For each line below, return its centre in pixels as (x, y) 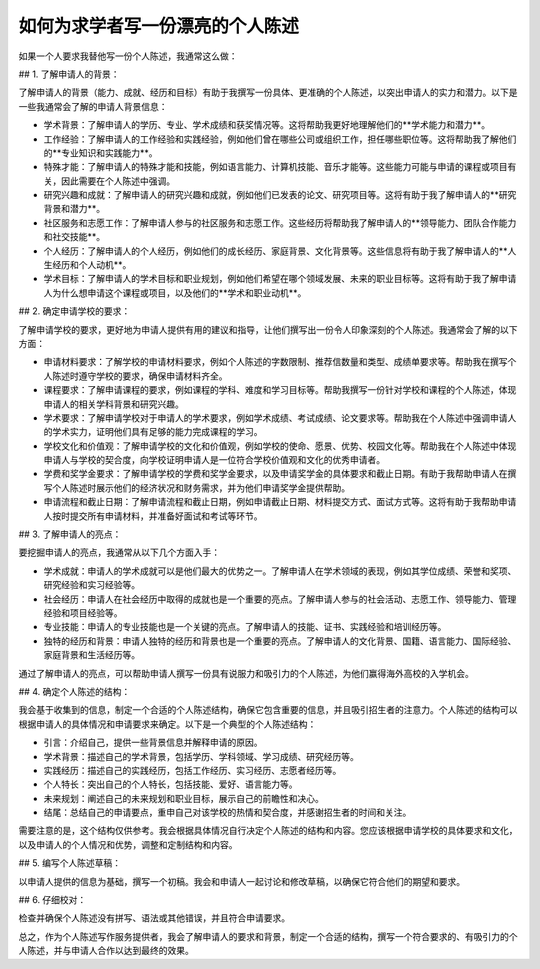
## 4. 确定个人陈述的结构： (74, 691)
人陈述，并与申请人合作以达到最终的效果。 (106, 951)
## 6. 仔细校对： (52, 900)
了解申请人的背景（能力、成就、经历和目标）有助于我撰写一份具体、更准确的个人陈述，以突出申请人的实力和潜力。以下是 (268, 92)
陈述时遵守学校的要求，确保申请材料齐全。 (139, 376)
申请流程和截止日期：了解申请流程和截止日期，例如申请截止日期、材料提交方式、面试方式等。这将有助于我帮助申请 (280, 502)
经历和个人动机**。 (91, 265)
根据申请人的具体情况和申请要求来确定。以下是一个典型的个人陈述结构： (167, 724)
